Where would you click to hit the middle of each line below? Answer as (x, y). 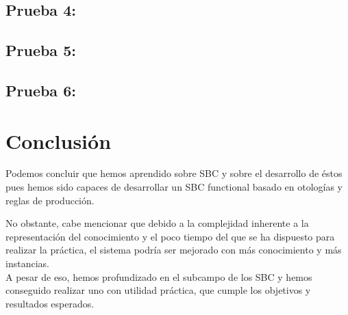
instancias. (27, 263)
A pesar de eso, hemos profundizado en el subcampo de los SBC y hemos (159, 276)
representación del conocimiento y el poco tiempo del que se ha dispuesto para (170, 236)
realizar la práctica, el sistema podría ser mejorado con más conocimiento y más (174, 250)
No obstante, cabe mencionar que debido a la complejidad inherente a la (157, 223)
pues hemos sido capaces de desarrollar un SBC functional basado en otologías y (174, 187)
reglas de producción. (50, 200)
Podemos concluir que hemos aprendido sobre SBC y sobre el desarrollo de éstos (174, 173)
